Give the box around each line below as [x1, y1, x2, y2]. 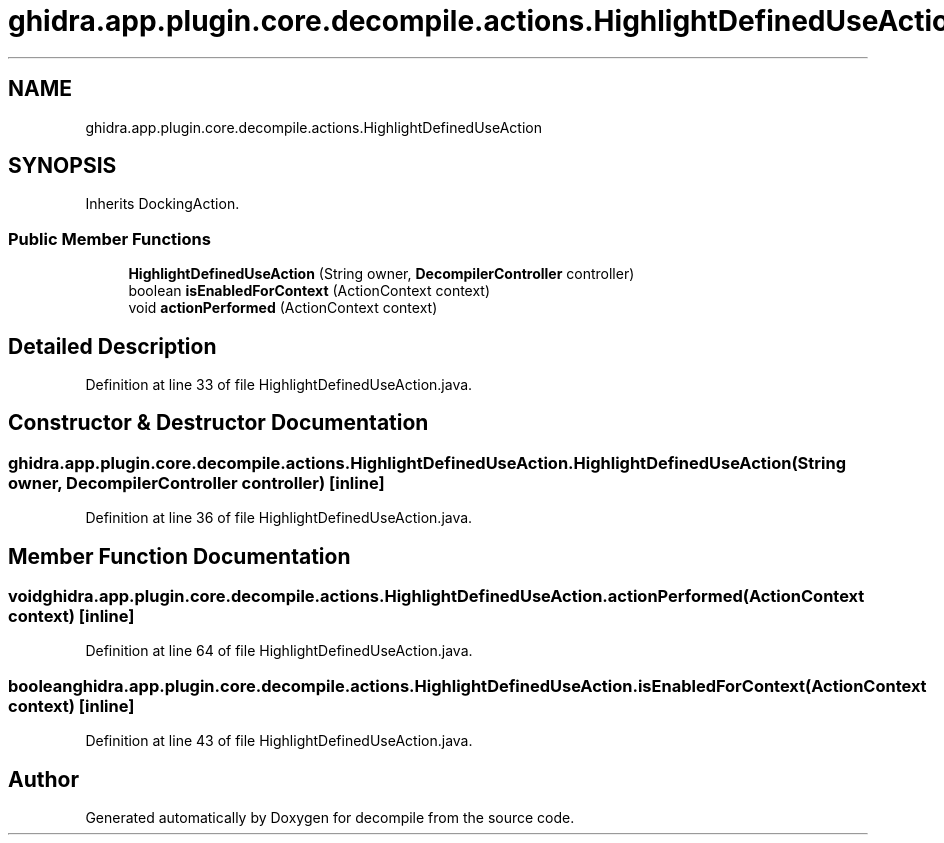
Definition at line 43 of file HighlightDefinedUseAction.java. [85, 732, 473, 750]
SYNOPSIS [8, 153, 117, 179]
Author [8, 766, 79, 792]
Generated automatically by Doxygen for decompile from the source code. [85, 809, 575, 827]
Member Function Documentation [8, 543, 351, 569]
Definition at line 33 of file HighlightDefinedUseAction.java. [85, 376, 473, 394]
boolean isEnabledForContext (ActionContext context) [128, 282, 491, 300]
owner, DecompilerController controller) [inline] [8, 472, 385, 493]
